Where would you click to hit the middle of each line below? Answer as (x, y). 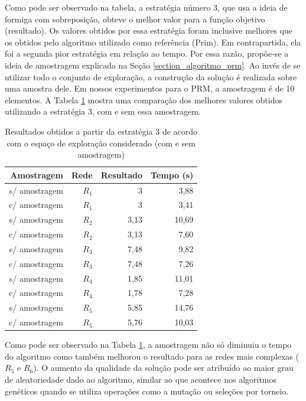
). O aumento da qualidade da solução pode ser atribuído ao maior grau (163, 368)
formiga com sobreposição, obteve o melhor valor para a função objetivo (135, 19)
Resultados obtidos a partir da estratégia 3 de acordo (101, 131)
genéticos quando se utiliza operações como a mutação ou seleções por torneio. (147, 391)
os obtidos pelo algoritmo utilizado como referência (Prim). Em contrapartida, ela (153, 42)
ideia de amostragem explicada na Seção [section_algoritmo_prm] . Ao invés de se (153, 65)
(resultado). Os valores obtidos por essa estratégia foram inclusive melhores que (149, 30)
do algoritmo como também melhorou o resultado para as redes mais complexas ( (152, 356)
